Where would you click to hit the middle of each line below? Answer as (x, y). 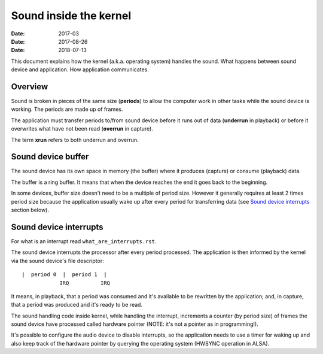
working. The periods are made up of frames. (67, 109)
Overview (30, 87)
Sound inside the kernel (71, 16)
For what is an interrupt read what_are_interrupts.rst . (84, 241)
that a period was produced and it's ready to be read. (77, 305)
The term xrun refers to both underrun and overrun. (75, 140)
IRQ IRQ (85, 283)
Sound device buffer (50, 157)
